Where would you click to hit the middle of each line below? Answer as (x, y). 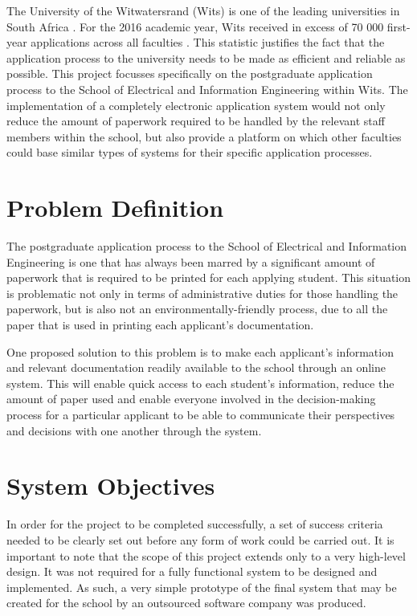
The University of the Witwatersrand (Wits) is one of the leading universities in (203, 10)
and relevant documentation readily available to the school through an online (196, 367)
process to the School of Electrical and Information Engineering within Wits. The (207, 89)
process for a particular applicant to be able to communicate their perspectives (201, 414)
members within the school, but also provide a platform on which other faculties (204, 136)
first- (399, 26)
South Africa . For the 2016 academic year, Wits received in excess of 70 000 (195, 26)
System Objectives (111, 485)
